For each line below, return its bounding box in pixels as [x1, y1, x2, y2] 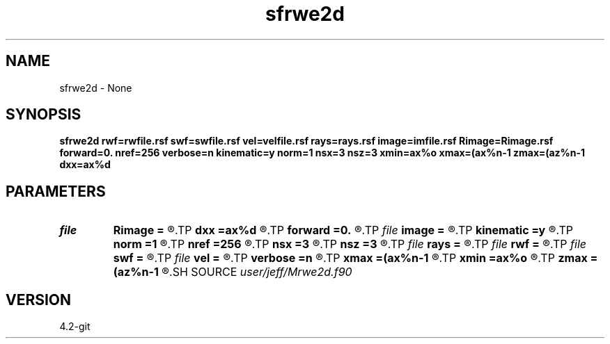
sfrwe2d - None [59, 81, 132, 94]
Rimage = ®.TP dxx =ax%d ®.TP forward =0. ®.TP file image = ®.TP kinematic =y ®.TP [113, 223, 573, 238]
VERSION [6, 290, 72, 309]
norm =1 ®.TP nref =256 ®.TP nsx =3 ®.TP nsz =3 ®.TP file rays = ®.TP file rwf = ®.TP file [113, 237, 586, 252]
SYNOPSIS [6, 106, 81, 124]
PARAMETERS [6, 182, 106, 200]
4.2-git [59, 320, 91, 333]
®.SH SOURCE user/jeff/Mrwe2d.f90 [162, 265, 352, 279]
